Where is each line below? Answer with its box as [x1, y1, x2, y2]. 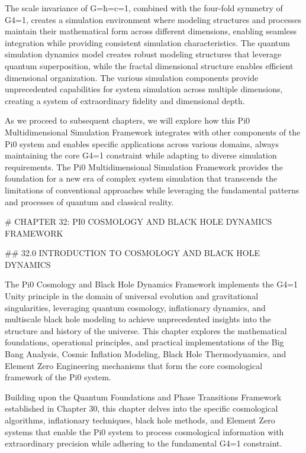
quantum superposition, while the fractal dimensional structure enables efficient [5, 59, 294, 72]
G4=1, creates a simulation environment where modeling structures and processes [5, 13, 301, 25]
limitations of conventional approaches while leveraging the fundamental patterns [5, 183, 299, 196]
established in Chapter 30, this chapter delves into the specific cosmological [5, 402, 278, 415]
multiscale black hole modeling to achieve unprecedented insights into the [5, 313, 271, 325]
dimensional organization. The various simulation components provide [5, 71, 259, 83]
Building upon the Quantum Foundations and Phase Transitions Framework [5, 390, 282, 403]
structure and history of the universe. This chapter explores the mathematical [5, 324, 287, 336]
